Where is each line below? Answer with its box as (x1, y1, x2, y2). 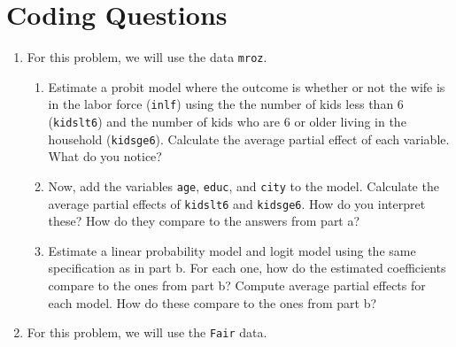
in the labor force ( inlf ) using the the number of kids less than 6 (48, 95, 404, 113)
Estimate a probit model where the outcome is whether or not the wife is (48, 77, 445, 96)
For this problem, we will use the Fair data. (27, 323, 267, 342)
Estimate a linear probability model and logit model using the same (48, 241, 416, 259)
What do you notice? (48, 147, 162, 166)
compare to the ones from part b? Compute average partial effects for (48, 276, 426, 295)
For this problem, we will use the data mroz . (27, 48, 267, 66)
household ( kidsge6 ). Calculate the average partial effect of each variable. (48, 129, 450, 148)
